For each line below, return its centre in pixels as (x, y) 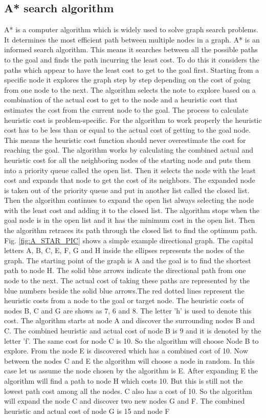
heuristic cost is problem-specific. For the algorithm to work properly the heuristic (133, 120)
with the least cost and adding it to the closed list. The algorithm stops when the (132, 210)
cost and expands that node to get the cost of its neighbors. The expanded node (130, 180)
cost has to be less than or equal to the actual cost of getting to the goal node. (127, 130)
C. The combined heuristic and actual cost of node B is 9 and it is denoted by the (133, 331)
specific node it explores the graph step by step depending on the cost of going (127, 80)
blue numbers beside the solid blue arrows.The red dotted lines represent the (124, 290)
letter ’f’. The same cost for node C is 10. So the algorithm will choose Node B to (131, 340)
